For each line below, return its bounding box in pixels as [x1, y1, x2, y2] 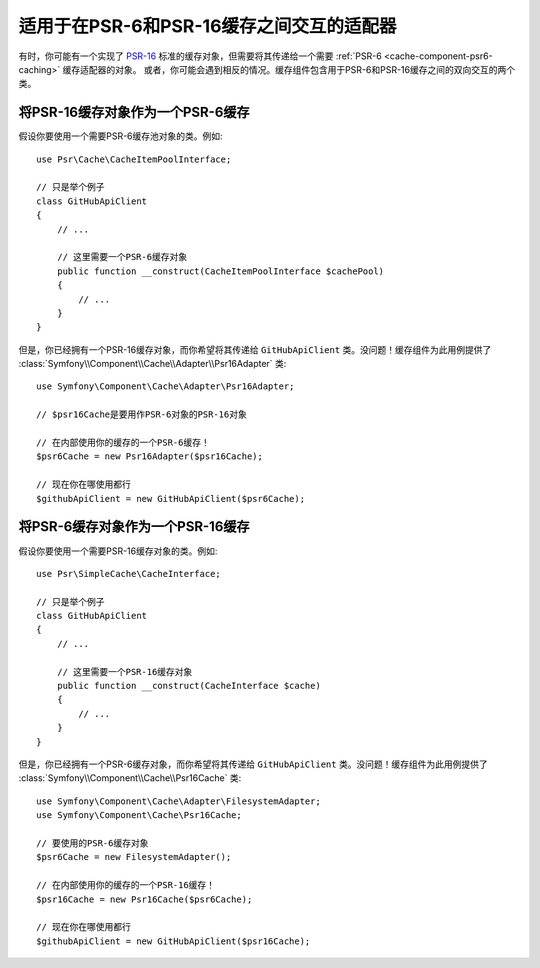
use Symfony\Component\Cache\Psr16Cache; [36, 810, 242, 821]
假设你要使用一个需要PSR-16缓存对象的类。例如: [18, 545, 218, 557]
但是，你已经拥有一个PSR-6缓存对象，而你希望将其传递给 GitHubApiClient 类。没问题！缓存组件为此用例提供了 [18, 758, 489, 770]
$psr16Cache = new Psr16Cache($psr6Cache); [36, 893, 253, 905]
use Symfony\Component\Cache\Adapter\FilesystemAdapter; [36, 795, 322, 807]
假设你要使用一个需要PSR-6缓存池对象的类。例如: [18, 130, 224, 142]
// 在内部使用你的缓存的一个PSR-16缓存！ [36, 880, 215, 891]
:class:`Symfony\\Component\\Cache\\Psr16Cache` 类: [18, 772, 242, 784]
